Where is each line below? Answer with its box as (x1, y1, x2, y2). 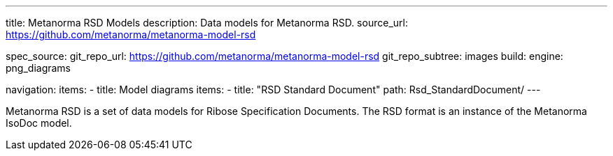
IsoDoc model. (6, 117, 72, 129)
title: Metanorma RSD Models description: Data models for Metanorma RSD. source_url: (6, 17, 408, 29)
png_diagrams (6, 62, 71, 74)
